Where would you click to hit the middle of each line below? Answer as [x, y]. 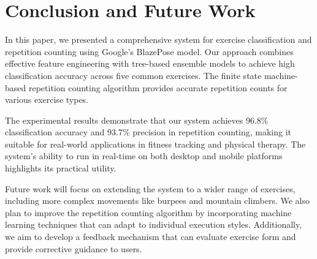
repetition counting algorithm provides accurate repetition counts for [158, 87]
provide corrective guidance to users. [74, 248]
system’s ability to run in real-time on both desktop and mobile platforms [144, 156]
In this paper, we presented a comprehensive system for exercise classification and [158, 39]
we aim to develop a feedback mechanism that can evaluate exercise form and [151, 237]
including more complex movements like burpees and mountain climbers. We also [158, 201]
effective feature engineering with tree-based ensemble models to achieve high [150, 63]
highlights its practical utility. [61, 168]
